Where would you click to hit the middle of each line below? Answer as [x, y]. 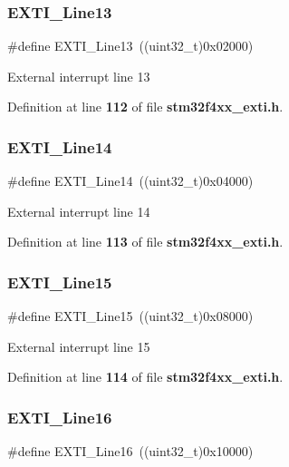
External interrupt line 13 [79, 76]
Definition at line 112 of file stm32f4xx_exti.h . [145, 107]
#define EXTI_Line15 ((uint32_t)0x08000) [130, 316]
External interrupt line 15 [79, 346]
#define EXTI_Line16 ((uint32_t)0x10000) [130, 451]
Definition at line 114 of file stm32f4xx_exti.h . [145, 377]
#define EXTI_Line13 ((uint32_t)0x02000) [130, 46]
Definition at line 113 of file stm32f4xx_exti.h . [145, 242]
